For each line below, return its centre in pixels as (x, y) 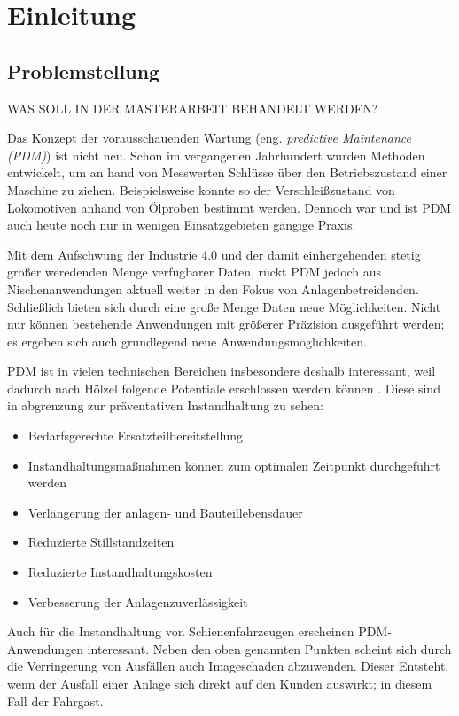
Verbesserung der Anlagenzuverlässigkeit (138, 601)
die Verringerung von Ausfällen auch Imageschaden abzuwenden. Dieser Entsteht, (228, 666)
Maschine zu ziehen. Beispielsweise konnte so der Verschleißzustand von (201, 189)
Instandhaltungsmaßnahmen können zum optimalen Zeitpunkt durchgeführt (234, 465)
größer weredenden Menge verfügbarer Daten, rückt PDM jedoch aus (194, 272)
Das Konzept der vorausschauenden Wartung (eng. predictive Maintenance (209, 138)
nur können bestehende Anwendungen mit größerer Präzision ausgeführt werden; (226, 324)
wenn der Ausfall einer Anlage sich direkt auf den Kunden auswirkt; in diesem (220, 684)
